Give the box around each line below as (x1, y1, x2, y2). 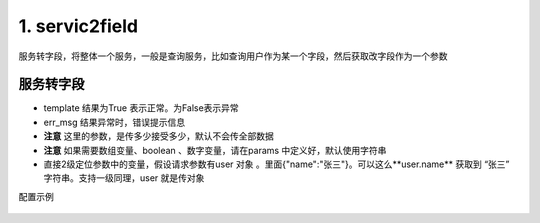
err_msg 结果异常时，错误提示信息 (43, 116, 185, 128)
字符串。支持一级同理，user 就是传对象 (43, 172, 205, 184)
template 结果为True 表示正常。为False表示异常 (43, 102, 239, 114)
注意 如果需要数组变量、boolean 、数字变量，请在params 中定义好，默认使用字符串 (43, 144, 387, 156)
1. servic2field (18, 15, 139, 37)
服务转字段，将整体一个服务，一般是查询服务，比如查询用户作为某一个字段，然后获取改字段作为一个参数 (18, 50, 448, 62)
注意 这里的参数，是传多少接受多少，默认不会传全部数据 (43, 130, 274, 142)
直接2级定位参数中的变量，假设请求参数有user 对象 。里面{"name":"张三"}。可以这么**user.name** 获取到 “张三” (43, 158, 510, 170)
